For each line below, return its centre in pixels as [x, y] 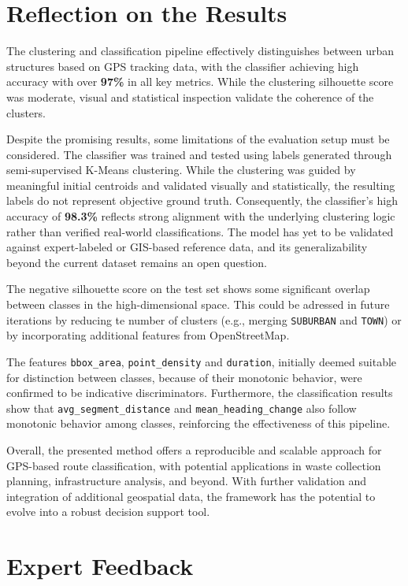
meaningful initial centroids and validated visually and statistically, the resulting [201, 185]
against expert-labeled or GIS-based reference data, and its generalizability [187, 247]
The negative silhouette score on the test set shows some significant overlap [188, 289]
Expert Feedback [100, 566]
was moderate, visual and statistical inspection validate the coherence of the [190, 96]
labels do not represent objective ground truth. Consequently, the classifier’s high [202, 200]
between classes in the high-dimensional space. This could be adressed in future [198, 304]
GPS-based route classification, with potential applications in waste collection [194, 465]
